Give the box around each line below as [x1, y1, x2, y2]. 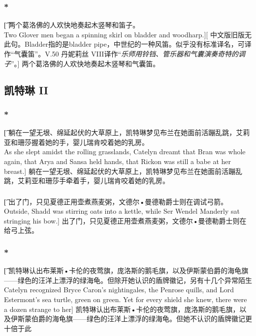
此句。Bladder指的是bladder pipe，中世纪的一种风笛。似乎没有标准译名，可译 [4, 39, 252, 49]
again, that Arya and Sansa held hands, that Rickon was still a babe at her [4, 156, 231, 166]
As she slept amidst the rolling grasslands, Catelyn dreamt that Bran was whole [4, 146, 246, 157]
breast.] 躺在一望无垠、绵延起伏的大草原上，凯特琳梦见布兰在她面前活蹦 [4, 166, 235, 176]
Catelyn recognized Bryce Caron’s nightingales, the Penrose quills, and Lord [4, 284, 234, 295]
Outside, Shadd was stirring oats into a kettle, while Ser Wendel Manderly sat [4, 206, 240, 216]
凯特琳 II [4, 82, 49, 97]
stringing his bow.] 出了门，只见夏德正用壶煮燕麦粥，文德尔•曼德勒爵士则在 [4, 215, 247, 225]
